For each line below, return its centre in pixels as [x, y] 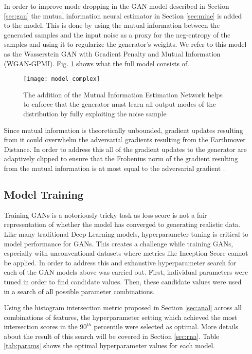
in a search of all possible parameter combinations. [79, 291]
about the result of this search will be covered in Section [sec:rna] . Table [112, 336]
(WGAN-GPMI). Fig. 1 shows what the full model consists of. [97, 63]
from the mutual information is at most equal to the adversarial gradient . [115, 168]
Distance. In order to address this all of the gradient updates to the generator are [126, 149]
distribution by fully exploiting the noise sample [95, 113]
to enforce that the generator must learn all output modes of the [120, 104]
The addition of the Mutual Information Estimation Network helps [123, 94]
